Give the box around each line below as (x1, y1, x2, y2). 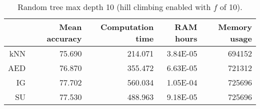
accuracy (46, 32, 82, 44)
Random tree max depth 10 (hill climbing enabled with (17, 1, 211, 12)
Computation (100, 21, 154, 32)
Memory (218, 21, 252, 32)
